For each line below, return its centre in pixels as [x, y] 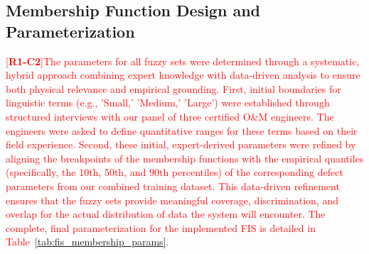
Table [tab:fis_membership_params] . [87, 242]
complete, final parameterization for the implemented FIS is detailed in [161, 227]
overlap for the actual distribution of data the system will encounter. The [166, 214]
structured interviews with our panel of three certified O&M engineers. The [170, 116]
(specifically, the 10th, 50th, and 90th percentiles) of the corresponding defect [175, 172]
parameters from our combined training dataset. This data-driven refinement [173, 186]
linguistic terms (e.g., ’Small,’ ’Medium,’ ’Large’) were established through [168, 103]
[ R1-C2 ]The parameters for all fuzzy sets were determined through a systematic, [183, 61]
